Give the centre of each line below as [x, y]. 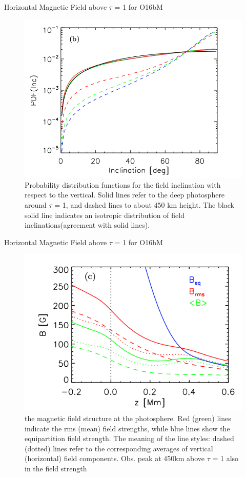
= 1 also [225, 458]
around [36, 205]
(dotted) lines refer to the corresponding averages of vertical [119, 448]
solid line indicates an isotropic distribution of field [105, 215]
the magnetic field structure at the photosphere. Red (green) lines [128, 418]
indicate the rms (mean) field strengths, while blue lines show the [127, 428]
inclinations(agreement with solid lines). [87, 225]
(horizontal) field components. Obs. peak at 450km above [115, 458]
